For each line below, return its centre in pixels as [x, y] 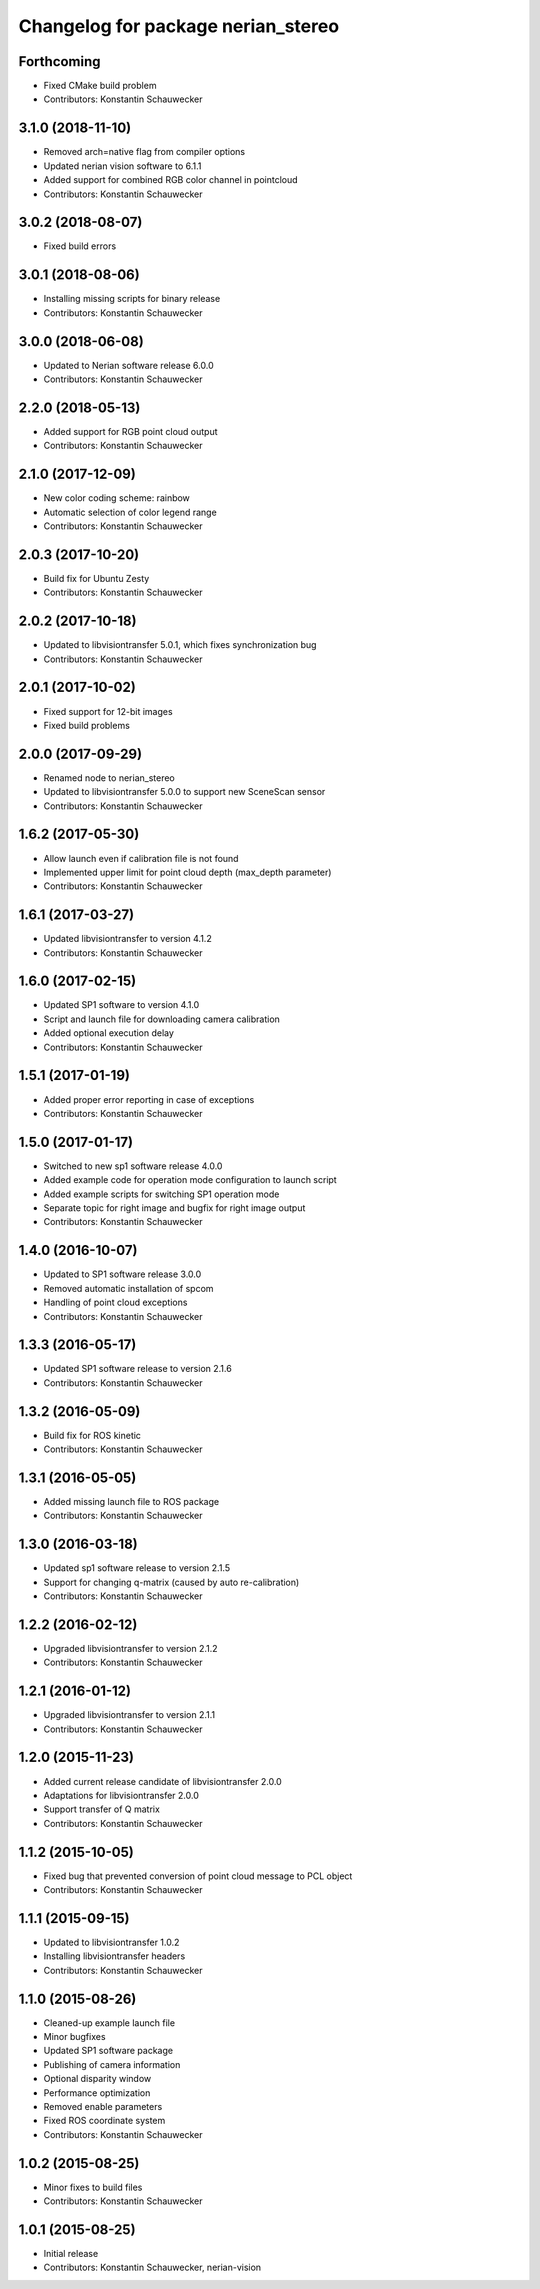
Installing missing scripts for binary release [132, 299]
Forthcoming [59, 61]
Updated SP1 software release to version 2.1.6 [137, 1369]
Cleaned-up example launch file [109, 2022]
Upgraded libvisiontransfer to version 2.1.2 [131, 1648]
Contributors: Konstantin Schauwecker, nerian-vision [152, 2267]
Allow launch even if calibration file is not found [141, 858]
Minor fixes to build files [93, 2187]
